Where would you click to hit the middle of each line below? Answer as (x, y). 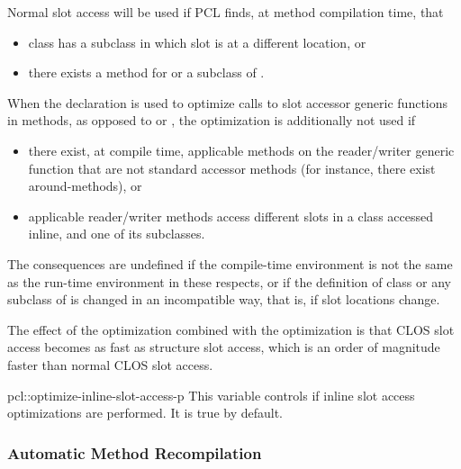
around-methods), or (85, 186)
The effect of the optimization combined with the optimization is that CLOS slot (231, 329)
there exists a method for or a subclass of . (146, 72)
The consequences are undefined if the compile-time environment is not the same (230, 263)
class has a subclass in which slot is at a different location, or (197, 42)
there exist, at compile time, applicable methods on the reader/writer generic (241, 150)
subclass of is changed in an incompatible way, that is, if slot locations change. (224, 299)
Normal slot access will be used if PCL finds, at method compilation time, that (226, 12)
